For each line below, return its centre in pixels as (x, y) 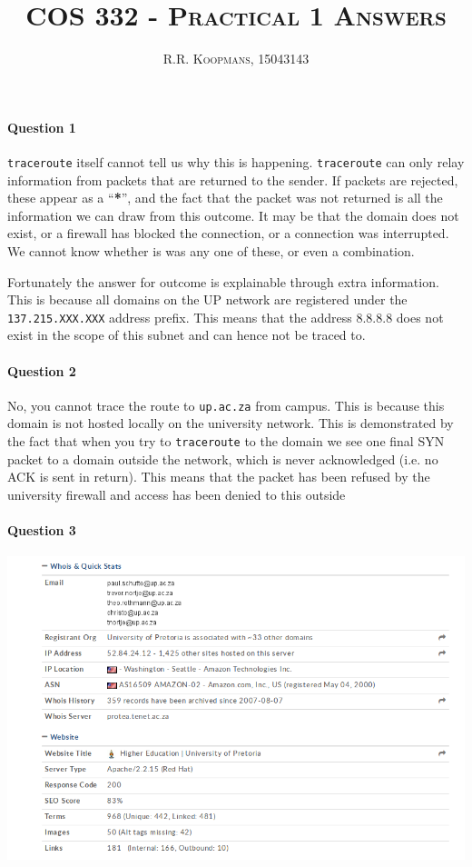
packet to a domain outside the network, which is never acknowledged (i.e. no (223, 458)
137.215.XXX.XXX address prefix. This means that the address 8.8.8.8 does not (226, 317)
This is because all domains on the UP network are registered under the (207, 299)
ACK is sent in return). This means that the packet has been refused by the (219, 477)
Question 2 (42, 370)
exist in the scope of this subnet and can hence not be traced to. (187, 335)
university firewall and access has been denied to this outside (177, 494)
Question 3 (42, 530)
